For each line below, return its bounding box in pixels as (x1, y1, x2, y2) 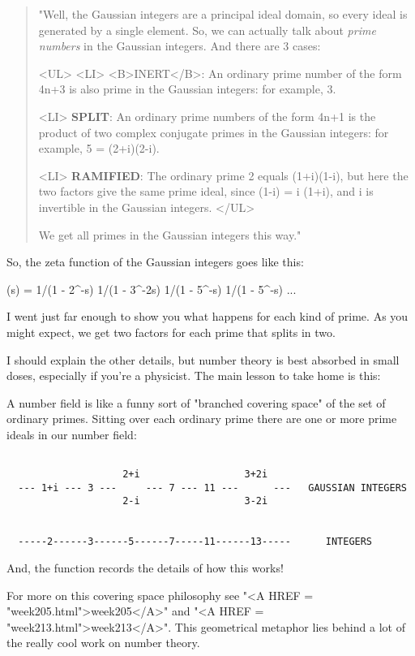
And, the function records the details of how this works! (6, 559, 284, 576)
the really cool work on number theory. (6, 634, 200, 651)
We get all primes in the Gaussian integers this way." (38, 226, 302, 243)
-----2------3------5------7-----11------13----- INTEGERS (18, 536, 373, 548)
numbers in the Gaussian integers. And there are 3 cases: (38, 37, 321, 54)
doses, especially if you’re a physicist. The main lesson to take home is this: (6, 367, 381, 384)
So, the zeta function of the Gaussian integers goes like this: (6, 253, 304, 270)
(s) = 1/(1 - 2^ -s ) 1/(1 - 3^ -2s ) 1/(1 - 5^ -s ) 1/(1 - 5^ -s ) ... (6, 280, 297, 297)
